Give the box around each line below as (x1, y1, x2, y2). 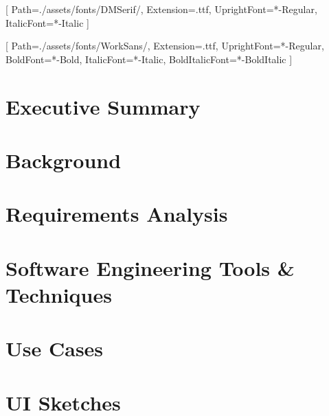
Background (5, 146, 122, 174)
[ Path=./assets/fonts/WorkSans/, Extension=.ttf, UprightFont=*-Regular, (5, 38, 324, 53)
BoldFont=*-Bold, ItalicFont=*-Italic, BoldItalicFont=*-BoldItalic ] (5, 51, 293, 66)
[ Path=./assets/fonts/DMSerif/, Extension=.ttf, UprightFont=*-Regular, (5, 2, 317, 16)
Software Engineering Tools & (5, 253, 295, 281)
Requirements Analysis (5, 200, 228, 228)
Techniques (5, 280, 112, 308)
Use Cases (5, 334, 104, 362)
